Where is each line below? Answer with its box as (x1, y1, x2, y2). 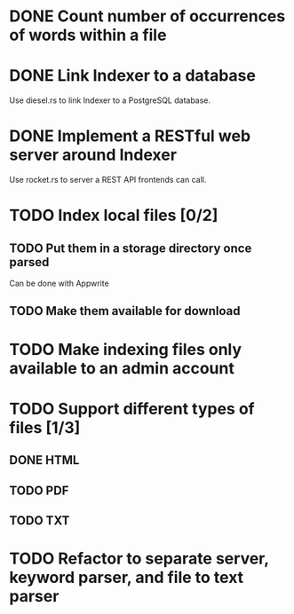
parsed (9, 255, 50, 270)
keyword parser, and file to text (9, 568, 244, 587)
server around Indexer (9, 145, 178, 165)
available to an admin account (9, 358, 235, 378)
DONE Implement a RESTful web (9, 126, 251, 146)
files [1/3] (9, 417, 81, 437)
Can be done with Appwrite (9, 278, 109, 289)
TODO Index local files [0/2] (9, 206, 219, 225)
